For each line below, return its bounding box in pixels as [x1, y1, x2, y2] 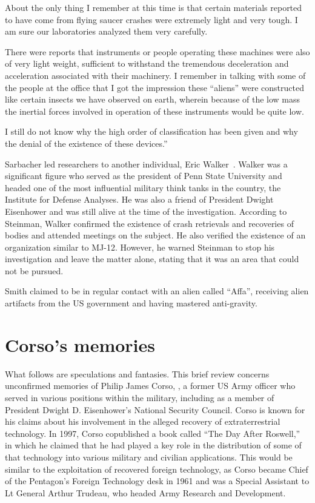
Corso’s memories [5, 332, 155, 357]
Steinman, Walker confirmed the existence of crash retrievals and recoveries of [5, 217, 294, 229]
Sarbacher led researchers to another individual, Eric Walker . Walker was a [5, 157, 288, 170]
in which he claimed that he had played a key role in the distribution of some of [5, 439, 302, 451]
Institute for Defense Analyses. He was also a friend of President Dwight [5, 193, 274, 206]
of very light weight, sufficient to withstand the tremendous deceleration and [5, 57, 289, 70]
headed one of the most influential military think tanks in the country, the [5, 181, 281, 194]
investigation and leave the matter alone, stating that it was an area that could [5, 252, 299, 265]
